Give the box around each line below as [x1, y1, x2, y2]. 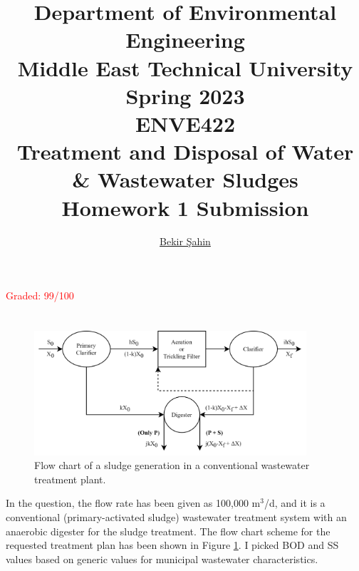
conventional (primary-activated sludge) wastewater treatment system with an [6, 509, 347, 524]
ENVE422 [135, 108, 236, 138]
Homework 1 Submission [61, 192, 309, 222]
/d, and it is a [264, 495, 326, 510]
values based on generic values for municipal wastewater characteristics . [6, 551, 318, 566]
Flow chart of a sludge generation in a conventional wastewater [34, 458, 310, 473]
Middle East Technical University [17, 53, 353, 82]
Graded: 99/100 [6, 288, 74, 303]
